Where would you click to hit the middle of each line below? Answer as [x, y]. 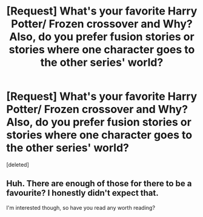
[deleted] [18, 164]
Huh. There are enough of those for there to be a [99, 183]
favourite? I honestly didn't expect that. [82, 193]
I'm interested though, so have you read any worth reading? [81, 207]
